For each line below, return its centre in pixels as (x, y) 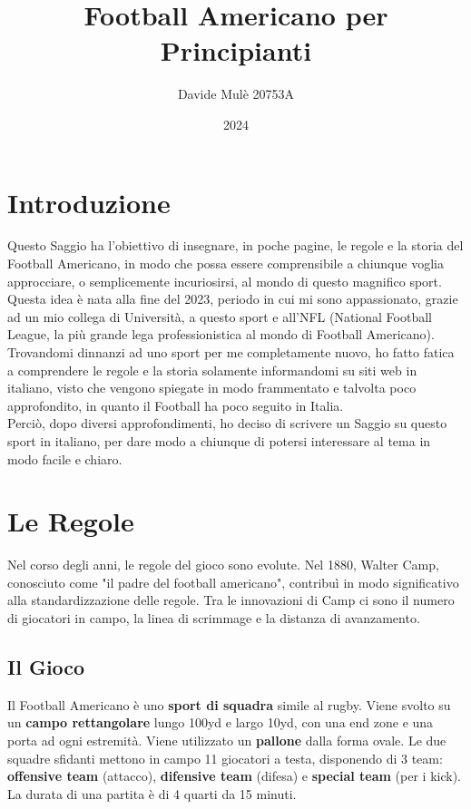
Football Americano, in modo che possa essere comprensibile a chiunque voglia (226, 263)
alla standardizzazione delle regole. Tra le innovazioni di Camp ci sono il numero (231, 600)
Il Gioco (46, 667)
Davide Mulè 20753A (236, 94)
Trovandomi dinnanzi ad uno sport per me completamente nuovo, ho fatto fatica (231, 352)
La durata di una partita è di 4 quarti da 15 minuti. (152, 793)
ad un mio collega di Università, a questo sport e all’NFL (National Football (220, 316)
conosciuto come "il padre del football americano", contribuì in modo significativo (233, 582)
